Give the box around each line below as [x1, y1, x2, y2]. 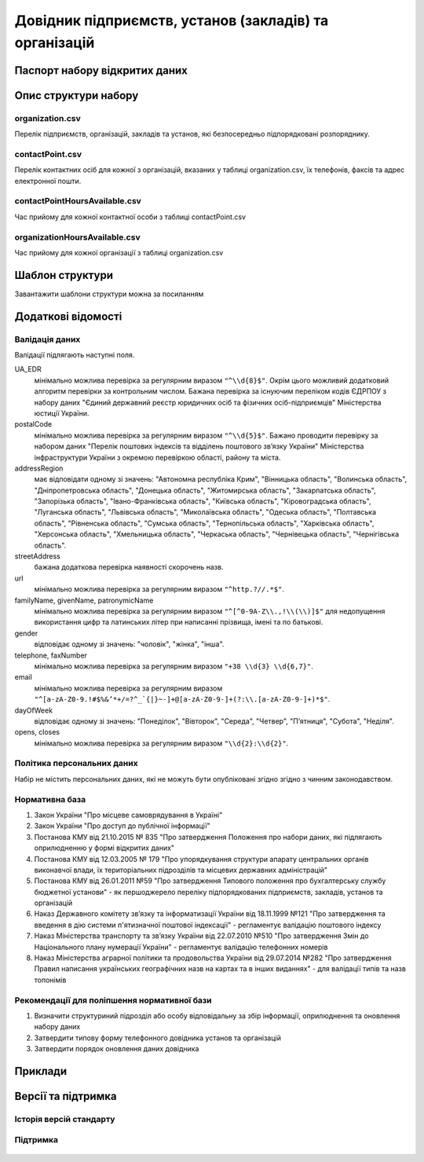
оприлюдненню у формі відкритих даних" [34, 843, 175, 852]
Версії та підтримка [14, 1089, 117, 1103]
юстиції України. [34, 409, 90, 418]
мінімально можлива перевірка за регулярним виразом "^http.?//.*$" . [34, 585, 284, 594]
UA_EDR [14, 365, 42, 374]
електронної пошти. [14, 176, 82, 185]
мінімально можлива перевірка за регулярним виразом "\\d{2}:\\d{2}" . [34, 739, 289, 748]
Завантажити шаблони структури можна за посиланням [14, 289, 204, 299]
